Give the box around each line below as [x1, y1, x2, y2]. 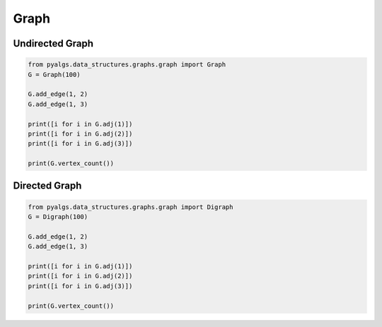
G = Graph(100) [28, 71, 81, 78]
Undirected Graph [13, 37, 94, 49]
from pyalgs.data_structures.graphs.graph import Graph [28, 61, 226, 69]
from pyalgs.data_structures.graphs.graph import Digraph [28, 203, 233, 211]
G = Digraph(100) [28, 213, 88, 221]
